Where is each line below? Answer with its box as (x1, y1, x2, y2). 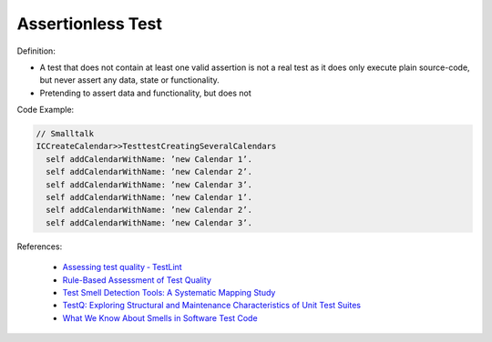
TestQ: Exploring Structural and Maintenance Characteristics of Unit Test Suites (62, 300, 362, 311)
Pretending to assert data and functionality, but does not (39, 87, 252, 98)
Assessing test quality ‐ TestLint (62, 262, 182, 273)
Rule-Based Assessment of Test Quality (62, 274, 211, 286)
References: (16, 241, 63, 252)
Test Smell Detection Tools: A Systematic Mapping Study (62, 287, 276, 297)
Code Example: (16, 105, 75, 116)
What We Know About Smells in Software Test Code (62, 312, 259, 323)
